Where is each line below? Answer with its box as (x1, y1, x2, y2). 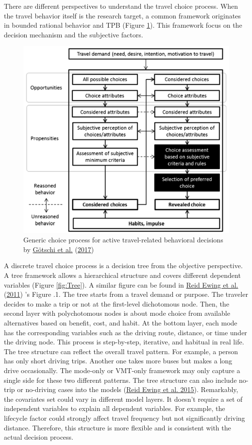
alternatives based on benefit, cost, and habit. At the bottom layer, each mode (4, 317, 237, 327)
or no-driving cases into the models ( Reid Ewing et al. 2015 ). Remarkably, (17, 384, 238, 394)
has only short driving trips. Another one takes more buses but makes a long (4, 356, 233, 366)
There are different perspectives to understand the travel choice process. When (4, 1, 238, 11)
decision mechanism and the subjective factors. (4, 29, 143, 39)
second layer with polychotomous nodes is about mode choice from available (4, 308, 230, 318)
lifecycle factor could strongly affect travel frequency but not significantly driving (4, 412, 245, 423)
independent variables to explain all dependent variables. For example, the (4, 403, 225, 413)
